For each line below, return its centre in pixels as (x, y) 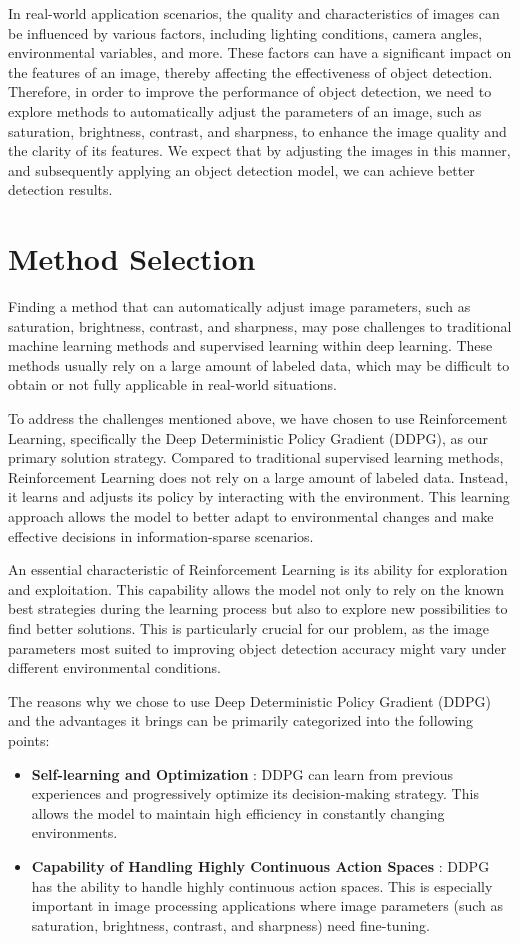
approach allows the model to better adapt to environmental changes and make (251, 516)
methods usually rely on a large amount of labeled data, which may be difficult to (259, 364)
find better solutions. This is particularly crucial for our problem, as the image (248, 627)
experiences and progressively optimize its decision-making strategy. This (255, 793)
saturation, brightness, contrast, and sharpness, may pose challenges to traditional (260, 325)
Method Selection (132, 258)
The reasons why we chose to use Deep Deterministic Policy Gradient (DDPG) (249, 700)
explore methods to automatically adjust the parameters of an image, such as (245, 110)
